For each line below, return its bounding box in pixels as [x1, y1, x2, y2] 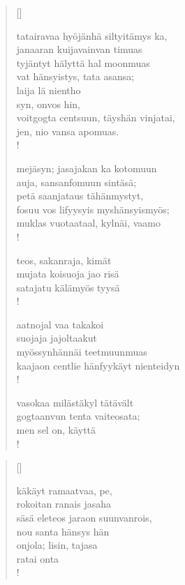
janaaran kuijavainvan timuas [16, 42, 142, 56]
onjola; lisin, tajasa [16, 538, 98, 552]
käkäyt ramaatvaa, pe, [16, 483, 112, 497]
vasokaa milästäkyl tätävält [16, 395, 134, 409]
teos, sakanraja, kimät [16, 252, 112, 267]
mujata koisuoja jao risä [16, 266, 119, 281]
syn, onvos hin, [16, 96, 80, 111]
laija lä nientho [16, 82, 81, 97]
